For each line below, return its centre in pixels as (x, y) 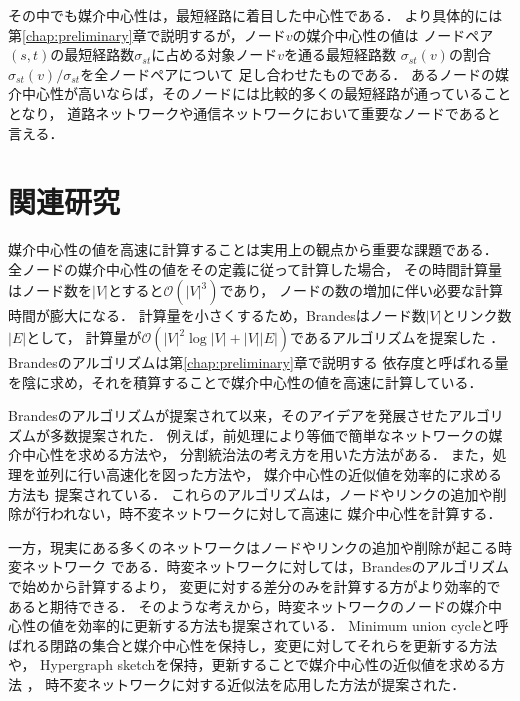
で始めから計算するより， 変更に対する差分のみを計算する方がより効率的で (254, 586)
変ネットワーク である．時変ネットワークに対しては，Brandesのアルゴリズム (259, 566)
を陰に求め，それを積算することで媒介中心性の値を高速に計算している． (245, 381)
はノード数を (50, 290)
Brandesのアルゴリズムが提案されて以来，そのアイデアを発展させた (228, 415)
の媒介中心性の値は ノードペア (393, 34)
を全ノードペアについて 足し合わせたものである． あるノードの (287, 73)
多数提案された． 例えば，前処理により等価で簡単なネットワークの (269, 434)
